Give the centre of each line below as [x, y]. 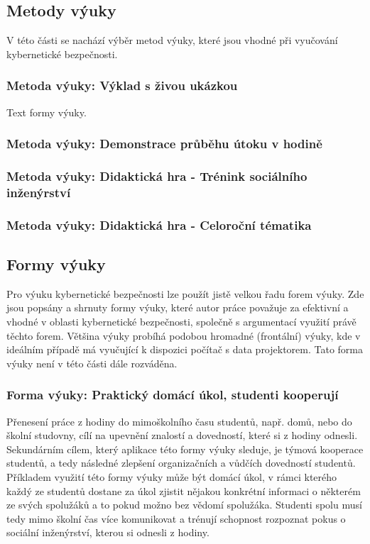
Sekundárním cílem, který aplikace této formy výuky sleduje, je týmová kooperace [185, 449]
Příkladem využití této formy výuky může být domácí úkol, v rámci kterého [172, 477]
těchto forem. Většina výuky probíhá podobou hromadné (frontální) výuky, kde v [184, 335]
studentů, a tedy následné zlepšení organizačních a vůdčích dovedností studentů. [181, 463]
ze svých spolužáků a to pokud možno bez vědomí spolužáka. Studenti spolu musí [184, 505]
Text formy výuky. [47, 112]
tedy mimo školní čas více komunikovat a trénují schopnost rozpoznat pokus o [176, 518]
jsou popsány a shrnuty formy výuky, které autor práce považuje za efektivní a [178, 307]
